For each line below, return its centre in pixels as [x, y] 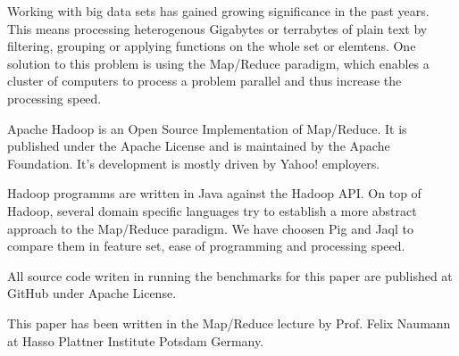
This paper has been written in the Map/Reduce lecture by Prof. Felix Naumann [229, 323]
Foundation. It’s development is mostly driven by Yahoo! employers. [194, 163]
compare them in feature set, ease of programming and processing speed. [206, 246]
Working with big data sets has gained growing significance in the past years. [218, 11]
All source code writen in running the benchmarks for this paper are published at [230, 275]
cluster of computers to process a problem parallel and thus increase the [204, 81]
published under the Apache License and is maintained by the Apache [199, 146]
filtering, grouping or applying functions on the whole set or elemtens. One [212, 46]
